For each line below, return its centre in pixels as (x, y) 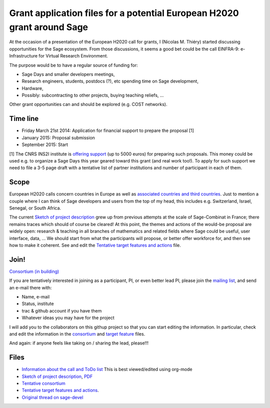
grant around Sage (49, 27)
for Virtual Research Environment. (73, 56)
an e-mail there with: (30, 287)
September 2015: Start (45, 144)
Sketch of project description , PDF (57, 376)
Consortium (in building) (34, 271)
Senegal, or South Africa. (35, 208)
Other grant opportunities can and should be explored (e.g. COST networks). (88, 104)
